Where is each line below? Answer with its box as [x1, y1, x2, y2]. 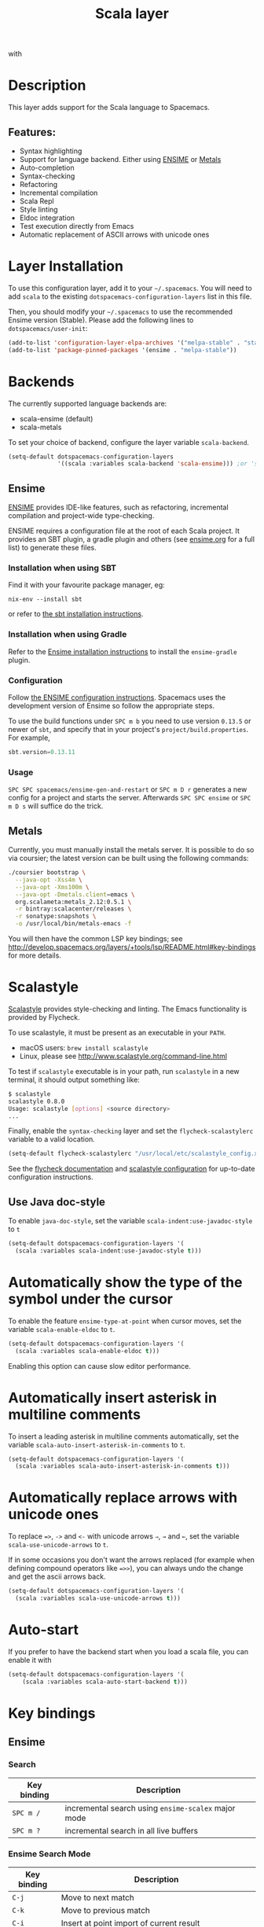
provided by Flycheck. [8, 1012, 80, 1022]
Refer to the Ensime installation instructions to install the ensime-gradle [8, 646, 237, 656]
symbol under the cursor [8, 1290, 173, 1308]
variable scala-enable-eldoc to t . [8, 1324, 115, 1333]
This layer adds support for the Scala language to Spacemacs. [8, 103, 211, 112]
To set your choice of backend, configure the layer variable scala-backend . [8, 437, 250, 447]
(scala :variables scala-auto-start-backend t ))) [22, 1678, 189, 1686]
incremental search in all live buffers [64, 1825, 199, 1836]
